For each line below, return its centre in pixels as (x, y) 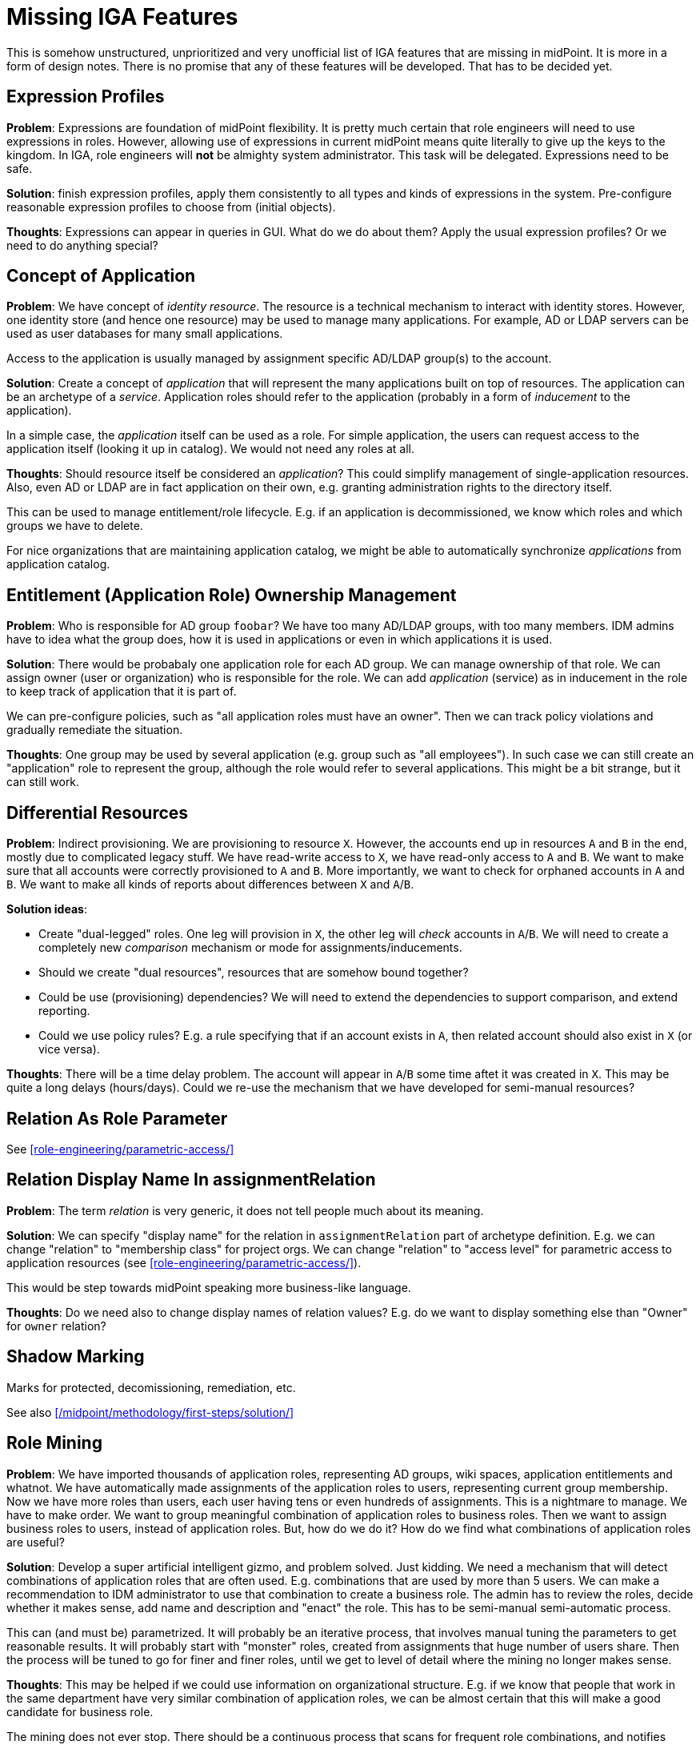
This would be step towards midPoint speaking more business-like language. (209, 1287)
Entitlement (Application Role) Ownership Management (232, 595)
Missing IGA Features (122, 17)
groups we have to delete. (75, 526)
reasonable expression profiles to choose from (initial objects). (171, 207)
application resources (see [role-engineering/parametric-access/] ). (184, 1262)
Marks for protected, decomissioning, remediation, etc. (151, 1387)
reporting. (64, 1011)
